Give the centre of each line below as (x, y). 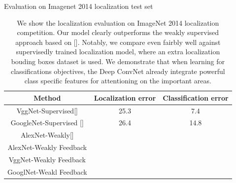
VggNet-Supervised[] (47, 110)
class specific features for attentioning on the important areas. (118, 81)
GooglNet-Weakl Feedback (47, 171)
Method (47, 97)
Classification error (196, 97)
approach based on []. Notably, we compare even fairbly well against (118, 42)
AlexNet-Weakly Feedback (47, 147)
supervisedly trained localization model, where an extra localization (118, 52)
